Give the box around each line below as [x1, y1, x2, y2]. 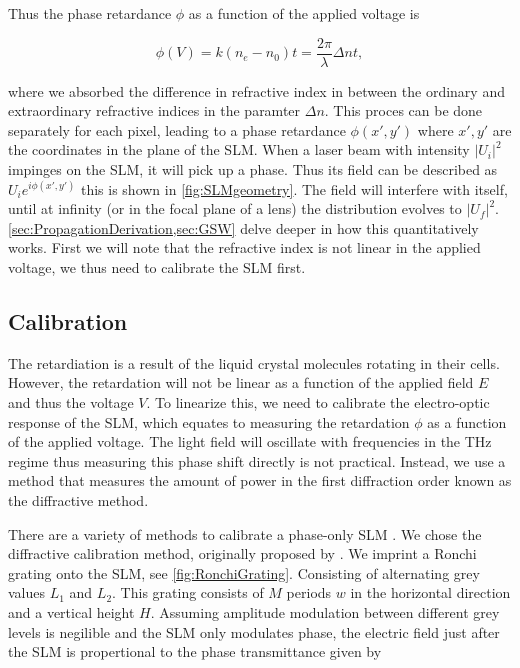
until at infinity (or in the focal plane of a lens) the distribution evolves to [8, 198, 462, 219]
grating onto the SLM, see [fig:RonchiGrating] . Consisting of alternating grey [8, 562, 480, 583]
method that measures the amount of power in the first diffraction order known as [8, 470, 512, 491]
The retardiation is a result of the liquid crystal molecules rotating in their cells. [8, 352, 500, 373]
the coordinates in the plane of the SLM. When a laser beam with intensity [8, 139, 470, 160]
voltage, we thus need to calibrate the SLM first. [8, 257, 306, 277]
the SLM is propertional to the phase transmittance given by [8, 641, 382, 662]
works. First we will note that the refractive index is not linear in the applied [8, 237, 481, 258]
